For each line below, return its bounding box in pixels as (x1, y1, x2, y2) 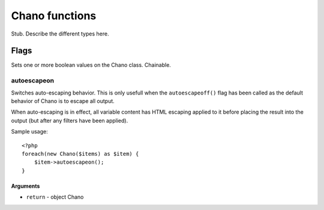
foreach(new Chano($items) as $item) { (22, 150, 139, 157)
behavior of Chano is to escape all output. (11, 97, 115, 105)
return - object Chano (26, 193, 84, 201)
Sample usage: (11, 128, 48, 135)
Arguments (11, 182, 40, 190)
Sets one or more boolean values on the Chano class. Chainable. (11, 61, 171, 69)
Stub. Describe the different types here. (11, 30, 109, 37)
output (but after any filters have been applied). (11, 117, 128, 124)
